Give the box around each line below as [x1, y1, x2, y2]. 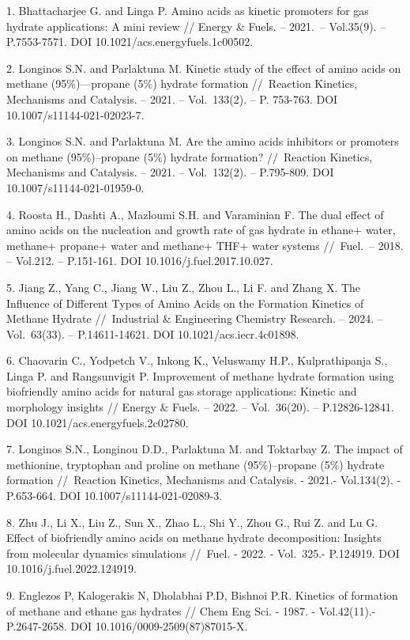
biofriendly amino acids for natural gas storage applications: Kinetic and [6, 383, 357, 400]
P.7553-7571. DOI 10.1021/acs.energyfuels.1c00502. [6, 33, 254, 50]
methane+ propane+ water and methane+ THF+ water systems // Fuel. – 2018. [6, 237, 404, 253]
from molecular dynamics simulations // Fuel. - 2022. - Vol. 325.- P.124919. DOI [6, 544, 400, 561]
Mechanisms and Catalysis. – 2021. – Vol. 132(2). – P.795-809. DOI [6, 164, 334, 180]
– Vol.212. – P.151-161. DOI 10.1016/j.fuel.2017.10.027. [6, 252, 273, 269]
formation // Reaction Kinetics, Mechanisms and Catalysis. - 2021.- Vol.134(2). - [6, 471, 401, 488]
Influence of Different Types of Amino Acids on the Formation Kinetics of [6, 294, 364, 311]
